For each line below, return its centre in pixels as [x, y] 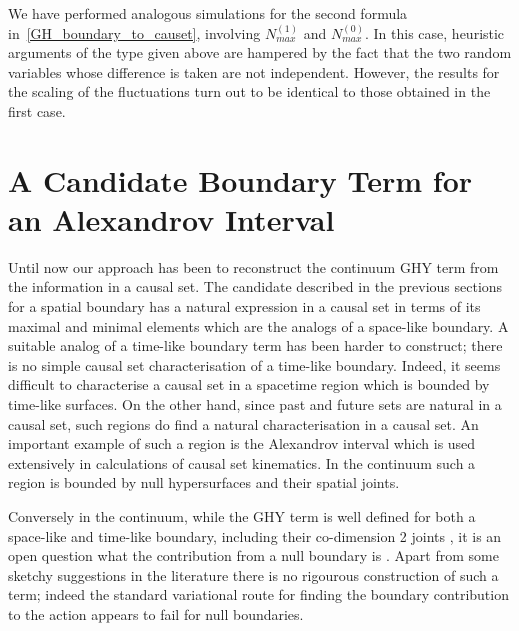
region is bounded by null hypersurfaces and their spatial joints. [204, 482]
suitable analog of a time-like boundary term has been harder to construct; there [255, 345]
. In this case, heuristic [435, 32]
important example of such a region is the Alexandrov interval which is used [242, 443]
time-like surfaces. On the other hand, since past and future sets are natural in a [255, 404]
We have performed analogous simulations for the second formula [208, 13]
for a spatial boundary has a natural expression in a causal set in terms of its [244, 306]
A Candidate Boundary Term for [240, 179]
